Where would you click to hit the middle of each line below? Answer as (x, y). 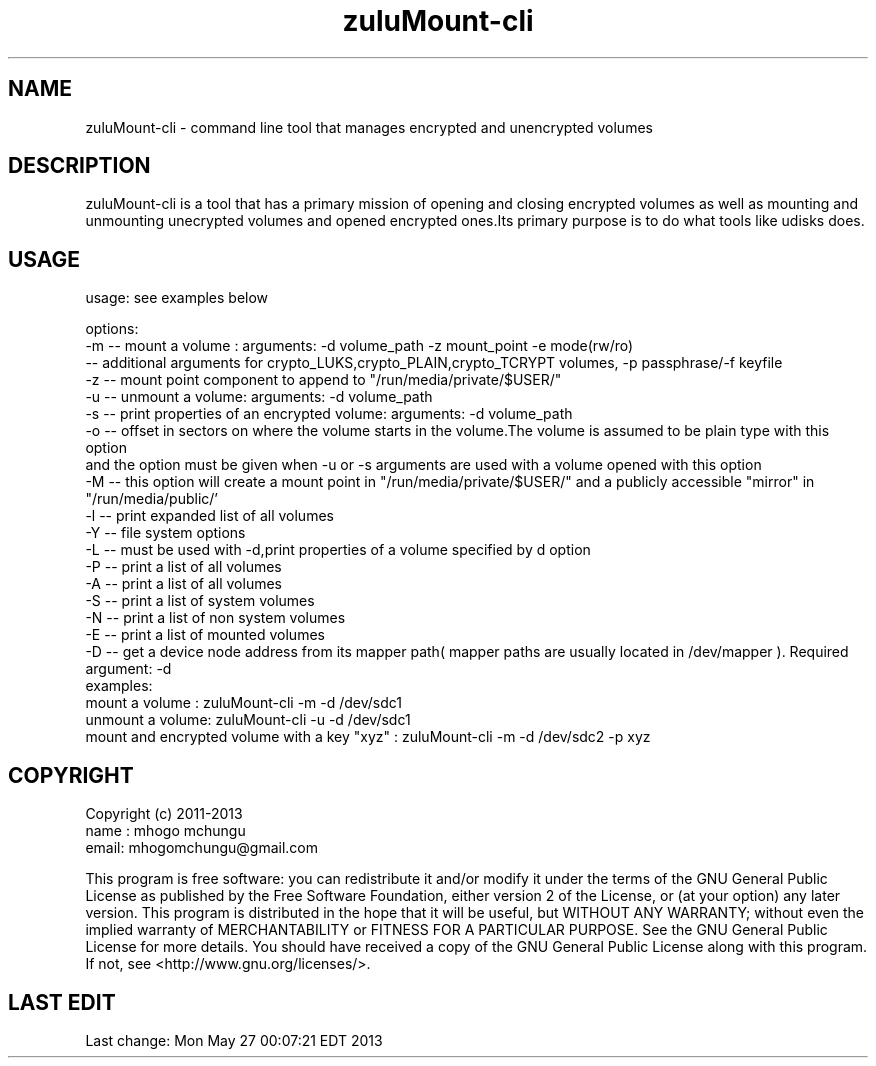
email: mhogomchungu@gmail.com (202, 848)
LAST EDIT (62, 1002)
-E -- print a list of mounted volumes (205, 635)
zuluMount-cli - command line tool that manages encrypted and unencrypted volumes (369, 127)
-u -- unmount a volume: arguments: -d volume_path (259, 397)
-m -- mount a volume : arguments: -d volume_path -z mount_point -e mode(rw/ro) (359, 346)
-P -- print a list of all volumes (183, 567)
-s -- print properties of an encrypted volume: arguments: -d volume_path (329, 414)
